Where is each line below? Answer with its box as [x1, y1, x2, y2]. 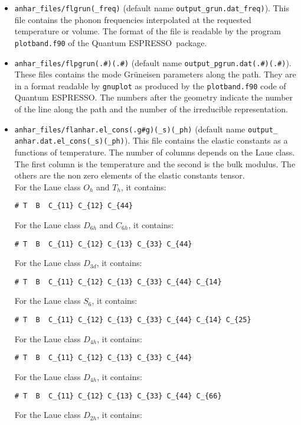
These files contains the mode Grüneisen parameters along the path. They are [14, 68, 296, 80]
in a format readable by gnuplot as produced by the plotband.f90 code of [14, 79, 286, 92]
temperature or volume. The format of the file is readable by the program [14, 25, 281, 37]
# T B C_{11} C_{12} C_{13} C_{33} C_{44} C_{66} [14, 391, 222, 400]
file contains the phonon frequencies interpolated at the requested [14, 13, 251, 25]
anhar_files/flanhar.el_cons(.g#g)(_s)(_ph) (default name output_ [14, 122, 278, 135]
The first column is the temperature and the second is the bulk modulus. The [14, 157, 296, 170]
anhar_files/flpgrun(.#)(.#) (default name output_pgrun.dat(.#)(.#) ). [14, 56, 292, 69]
